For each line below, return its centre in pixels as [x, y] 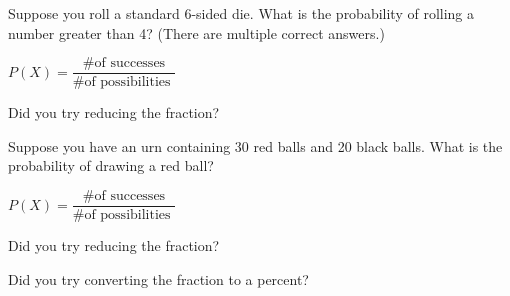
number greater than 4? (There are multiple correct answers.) [196, 32]
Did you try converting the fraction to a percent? [158, 278]
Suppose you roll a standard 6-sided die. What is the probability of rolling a [241, 13]
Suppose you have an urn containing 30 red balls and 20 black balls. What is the [255, 145]
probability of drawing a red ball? [111, 165]
